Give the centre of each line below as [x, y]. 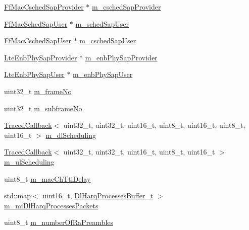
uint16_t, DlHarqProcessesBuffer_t [98, 196]
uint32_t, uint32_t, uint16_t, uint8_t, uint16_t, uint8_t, [154, 125]
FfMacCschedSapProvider [44, 7]
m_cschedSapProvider [127, 7]
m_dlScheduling [71, 135]
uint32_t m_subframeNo [43, 108]
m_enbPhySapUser [103, 74]
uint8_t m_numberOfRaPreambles [59, 222]
